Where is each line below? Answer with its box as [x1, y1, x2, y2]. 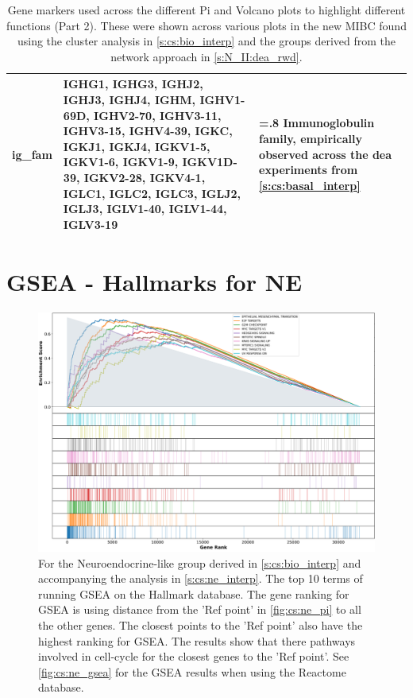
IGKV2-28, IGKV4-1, [83, 169, 206, 185]
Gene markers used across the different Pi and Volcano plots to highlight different [7, 2, 406, 17]
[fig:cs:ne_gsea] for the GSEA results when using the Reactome [38, 663, 346, 680]
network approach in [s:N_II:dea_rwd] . [110, 48, 303, 64]
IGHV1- [199, 91, 245, 107]
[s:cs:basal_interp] [259, 176, 361, 193]
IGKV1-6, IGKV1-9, [63, 153, 179, 170]
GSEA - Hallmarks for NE [6, 266, 303, 297]
